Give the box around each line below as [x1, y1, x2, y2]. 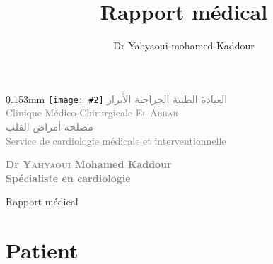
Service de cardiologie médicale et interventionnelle [6, 133, 226, 148]
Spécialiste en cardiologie [6, 170, 131, 185]
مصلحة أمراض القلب [6, 119, 93, 133]
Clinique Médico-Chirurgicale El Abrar [6, 105, 178, 120]
